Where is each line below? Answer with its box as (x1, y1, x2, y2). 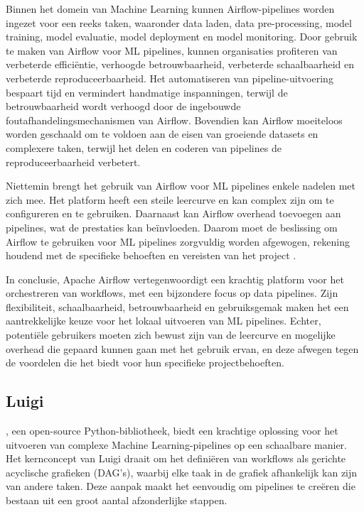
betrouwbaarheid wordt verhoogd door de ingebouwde (6, 99, 241, 114)
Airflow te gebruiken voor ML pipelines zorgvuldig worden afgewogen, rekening (6, 234, 350, 249)
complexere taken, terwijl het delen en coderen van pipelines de (6, 140, 282, 155)
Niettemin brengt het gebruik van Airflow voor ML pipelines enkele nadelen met (6, 178, 355, 193)
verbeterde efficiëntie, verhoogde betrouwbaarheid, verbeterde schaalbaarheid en (6, 57, 355, 72)
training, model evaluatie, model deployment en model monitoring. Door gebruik (6, 29, 358, 44)
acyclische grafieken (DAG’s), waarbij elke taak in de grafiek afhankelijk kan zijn (6, 464, 358, 479)
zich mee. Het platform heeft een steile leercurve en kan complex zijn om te (6, 192, 334, 207)
